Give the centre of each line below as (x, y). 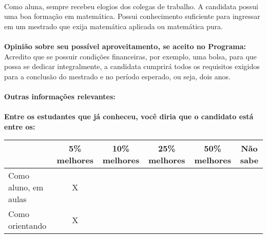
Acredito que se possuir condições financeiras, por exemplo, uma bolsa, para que (130, 56)
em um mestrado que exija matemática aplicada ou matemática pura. (113, 26)
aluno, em (26, 187)
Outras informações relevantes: (60, 96)
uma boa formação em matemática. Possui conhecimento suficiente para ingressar (132, 16)
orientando (27, 226)
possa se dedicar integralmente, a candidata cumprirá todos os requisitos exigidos (132, 66)
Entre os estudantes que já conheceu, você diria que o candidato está (129, 116)
